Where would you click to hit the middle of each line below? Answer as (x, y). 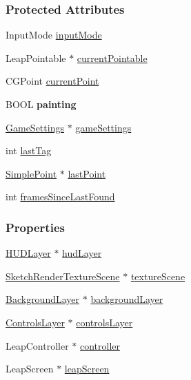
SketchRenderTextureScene (63, 276)
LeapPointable (36, 57)
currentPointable (112, 57)
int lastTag (29, 150)
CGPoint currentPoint (52, 81)
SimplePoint (31, 173)
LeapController (37, 345)
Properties (35, 227)
